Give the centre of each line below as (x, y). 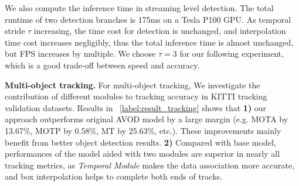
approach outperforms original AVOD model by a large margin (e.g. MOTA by (147, 119)
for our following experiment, (232, 54)
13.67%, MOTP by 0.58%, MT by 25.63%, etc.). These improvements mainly (143, 130)
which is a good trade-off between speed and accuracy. (102, 65)
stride (15, 31)
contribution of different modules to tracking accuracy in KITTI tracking (136, 96)
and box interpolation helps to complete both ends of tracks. (113, 176)
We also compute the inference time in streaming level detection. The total (139, 8)
